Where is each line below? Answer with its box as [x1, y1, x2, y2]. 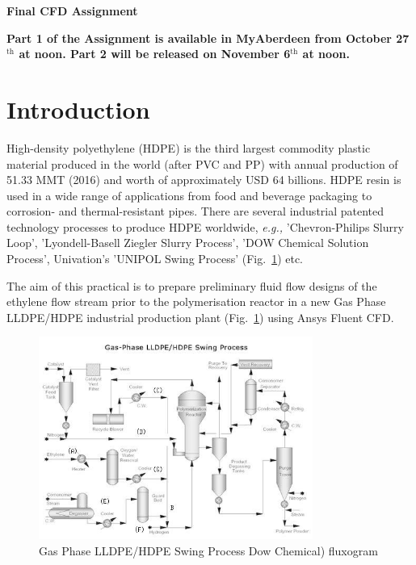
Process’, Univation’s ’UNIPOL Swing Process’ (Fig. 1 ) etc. [6, 250, 304, 267]
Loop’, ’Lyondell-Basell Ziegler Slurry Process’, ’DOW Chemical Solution [6, 234, 369, 251]
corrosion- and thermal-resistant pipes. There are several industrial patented [6, 203, 384, 220]
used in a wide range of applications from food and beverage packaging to [6, 186, 372, 203]
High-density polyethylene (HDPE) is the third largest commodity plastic [6, 139, 371, 156]
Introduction [6, 92, 150, 125]
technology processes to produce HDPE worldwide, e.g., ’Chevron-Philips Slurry [6, 218, 404, 235]
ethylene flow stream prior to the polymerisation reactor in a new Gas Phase [6, 293, 386, 310]
